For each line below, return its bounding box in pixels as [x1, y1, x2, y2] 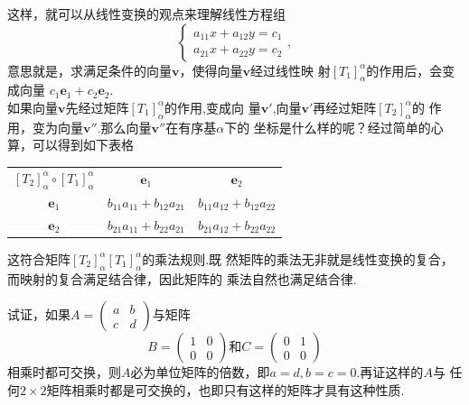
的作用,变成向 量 [164, 97, 261, 116]
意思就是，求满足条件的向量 [7, 60, 172, 79]
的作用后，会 [366, 60, 443, 79]
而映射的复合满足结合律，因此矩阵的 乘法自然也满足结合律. [7, 269, 357, 288]
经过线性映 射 [250, 60, 331, 79]
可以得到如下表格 [32, 135, 134, 154]
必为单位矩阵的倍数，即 [130, 363, 270, 382]
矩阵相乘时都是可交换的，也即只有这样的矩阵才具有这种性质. [46, 380, 405, 399]
